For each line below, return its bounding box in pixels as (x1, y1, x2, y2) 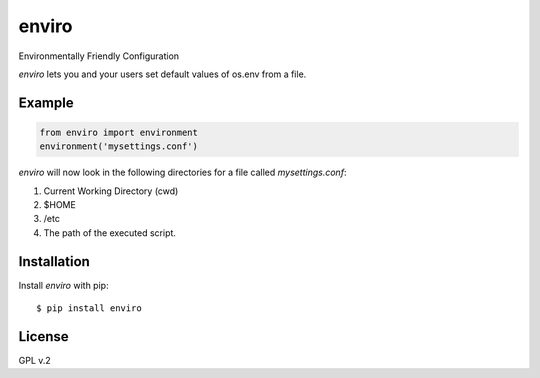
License (18, 328, 69, 345)
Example (18, 94, 74, 111)
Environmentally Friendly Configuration (18, 50, 180, 62)
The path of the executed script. (43, 226, 177, 239)
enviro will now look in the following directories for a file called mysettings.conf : (18, 166, 347, 179)
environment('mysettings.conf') (39, 141, 199, 152)
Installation (18, 253, 90, 270)
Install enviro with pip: (18, 279, 109, 291)
